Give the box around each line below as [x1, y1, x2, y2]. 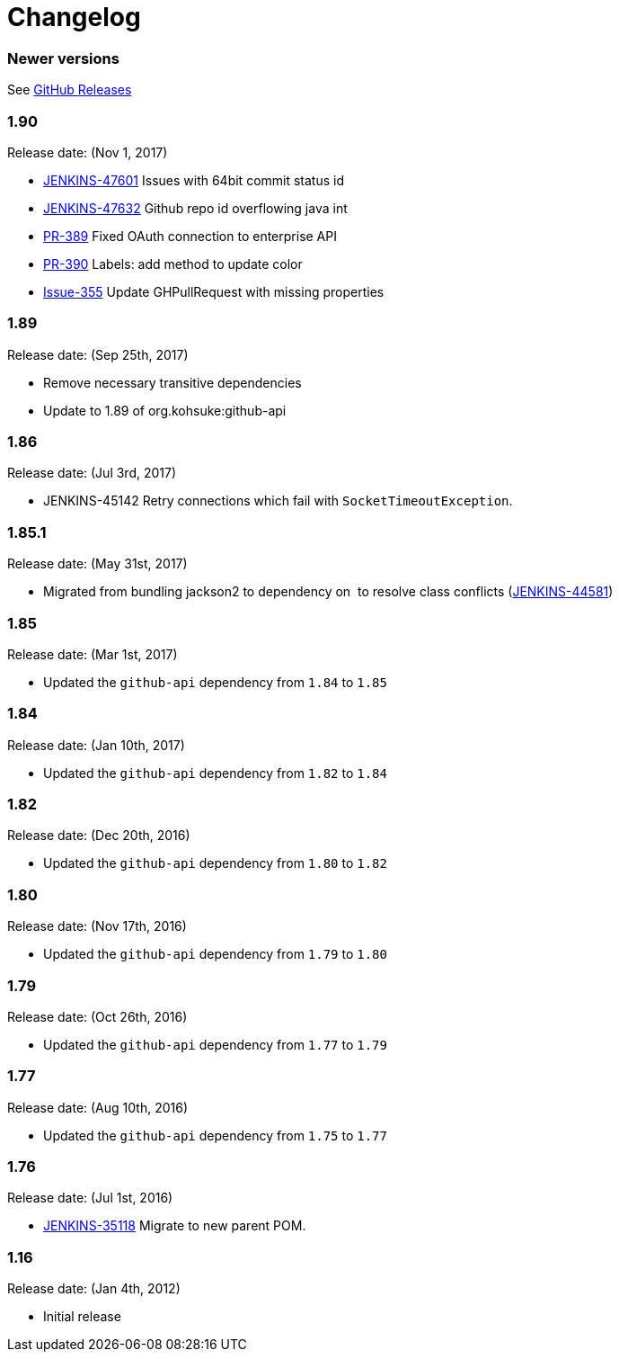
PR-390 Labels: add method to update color [43, 255, 303, 272]
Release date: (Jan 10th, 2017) [7, 737, 185, 753]
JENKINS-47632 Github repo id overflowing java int [43, 200, 348, 216]
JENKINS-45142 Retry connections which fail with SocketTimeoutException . [43, 493, 513, 509]
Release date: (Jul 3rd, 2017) [7, 465, 177, 481]
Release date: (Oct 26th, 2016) [7, 1008, 188, 1024]
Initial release [43, 1309, 121, 1325]
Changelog [7, 2, 141, 32]
